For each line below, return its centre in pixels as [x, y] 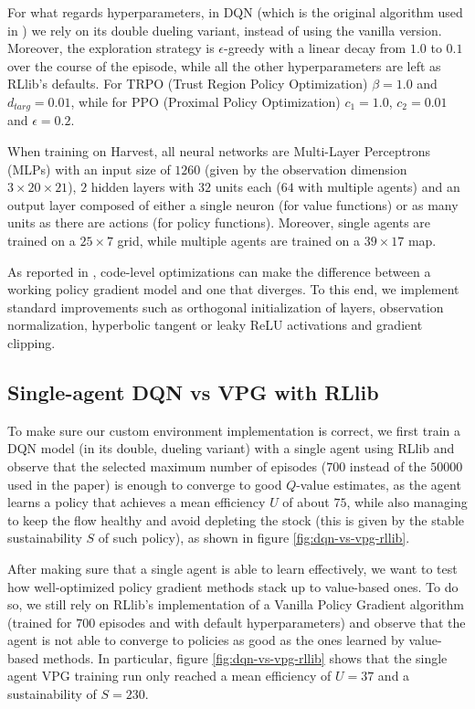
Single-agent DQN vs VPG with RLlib [193, 392]
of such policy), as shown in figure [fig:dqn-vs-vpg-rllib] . [254, 538]
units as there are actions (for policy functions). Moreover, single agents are [219, 222]
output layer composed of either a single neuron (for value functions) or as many [233, 204]
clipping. [32, 342]
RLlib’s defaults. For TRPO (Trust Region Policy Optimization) [188, 84]
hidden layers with [142, 187]
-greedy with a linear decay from [315, 48]
